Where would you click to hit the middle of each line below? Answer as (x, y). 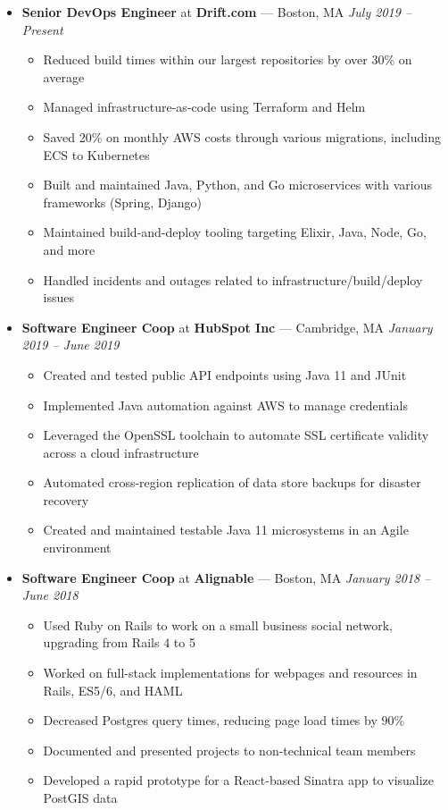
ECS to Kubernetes (96, 154)
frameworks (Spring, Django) (122, 202)
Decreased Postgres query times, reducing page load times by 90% (224, 720)
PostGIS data (80, 797)
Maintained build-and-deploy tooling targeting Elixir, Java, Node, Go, (235, 232)
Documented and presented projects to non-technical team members (229, 750)
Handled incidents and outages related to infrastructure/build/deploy (233, 279)
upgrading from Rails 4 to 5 (119, 642)
